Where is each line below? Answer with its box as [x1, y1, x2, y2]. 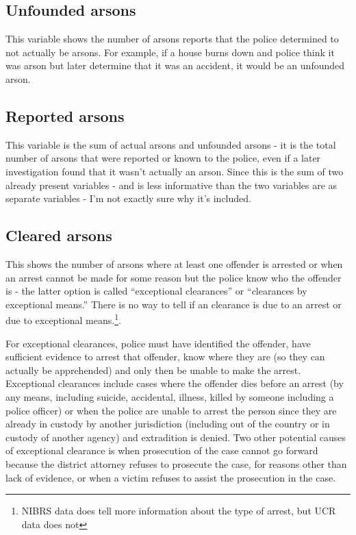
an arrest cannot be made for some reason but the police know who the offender [5, 270, 342, 284]
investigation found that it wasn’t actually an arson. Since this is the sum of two [5, 164, 344, 178]
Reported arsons [5, 105, 125, 126]
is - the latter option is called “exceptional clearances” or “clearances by [5, 284, 307, 298]
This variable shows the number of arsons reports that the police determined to [5, 32, 339, 46]
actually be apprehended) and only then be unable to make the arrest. [5, 362, 301, 377]
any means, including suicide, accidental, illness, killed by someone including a [5, 389, 334, 403]
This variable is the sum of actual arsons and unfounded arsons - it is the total [5, 137, 336, 151]
